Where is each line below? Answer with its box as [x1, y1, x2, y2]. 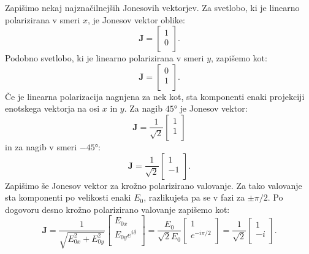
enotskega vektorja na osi [5, 102, 100, 115]
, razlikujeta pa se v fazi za [143, 191, 245, 204]
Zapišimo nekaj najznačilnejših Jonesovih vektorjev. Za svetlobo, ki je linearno [5, 1, 300, 13]
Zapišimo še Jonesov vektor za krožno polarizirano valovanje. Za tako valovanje [5, 179, 302, 191]
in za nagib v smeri [5, 140, 77, 153]
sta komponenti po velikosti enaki [5, 191, 131, 204]
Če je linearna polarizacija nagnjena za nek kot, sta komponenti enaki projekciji [5, 90, 305, 102]
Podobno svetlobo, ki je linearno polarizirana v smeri [5, 52, 204, 64]
